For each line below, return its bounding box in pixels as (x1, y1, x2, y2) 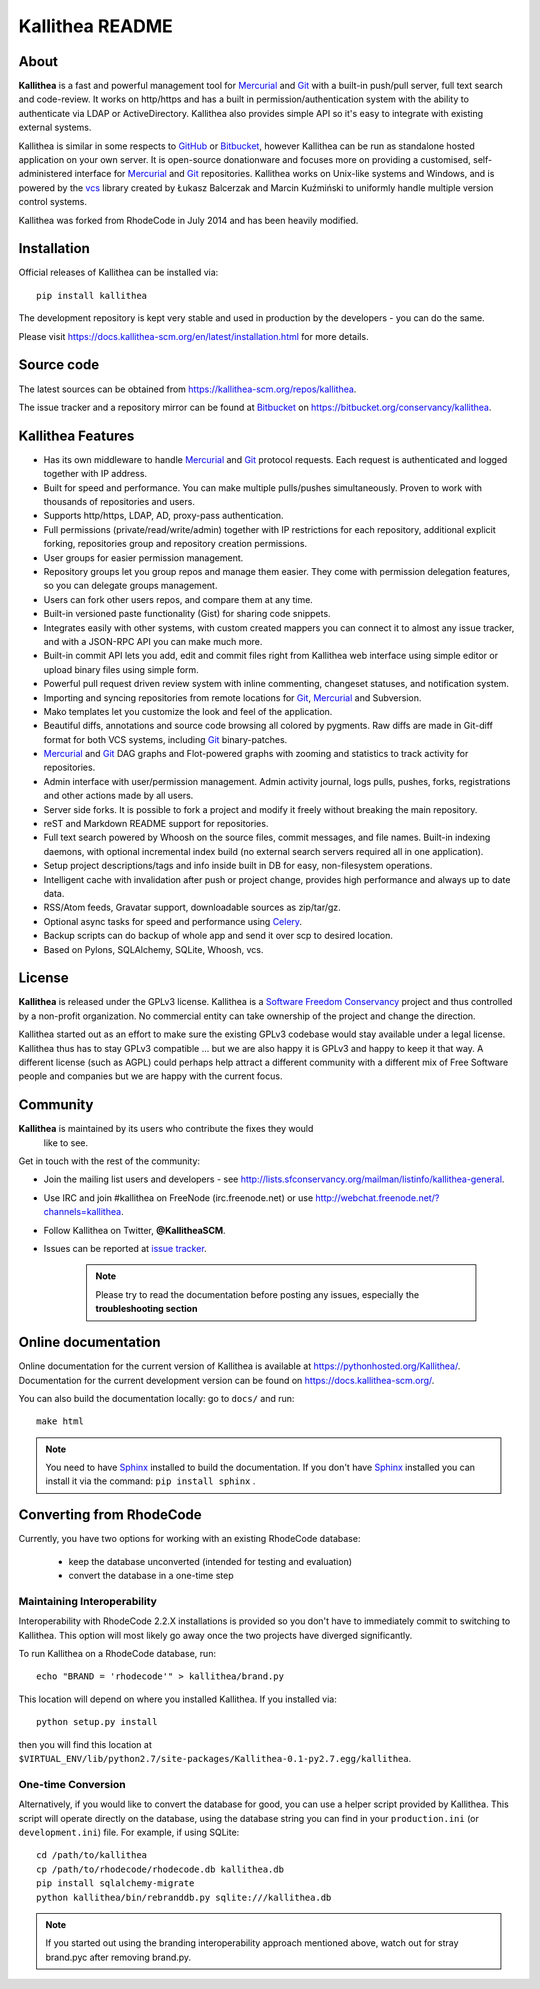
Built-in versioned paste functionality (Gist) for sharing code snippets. (43, 608, 331, 620)
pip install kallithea (36, 290, 148, 301)
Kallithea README (18, 15, 174, 37)
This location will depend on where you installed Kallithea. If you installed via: (18, 1693, 337, 1705)
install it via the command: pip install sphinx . (45, 1475, 256, 1487)
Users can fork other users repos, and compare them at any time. (43, 593, 314, 605)
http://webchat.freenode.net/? (315, 1191, 440, 1204)
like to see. (43, 1136, 89, 1149)
